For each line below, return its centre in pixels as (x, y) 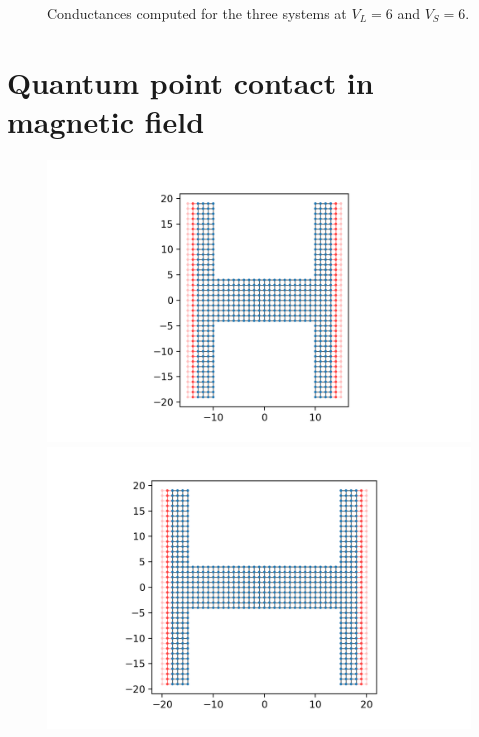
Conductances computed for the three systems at (197, 13)
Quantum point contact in (190, 81)
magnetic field (106, 120)
